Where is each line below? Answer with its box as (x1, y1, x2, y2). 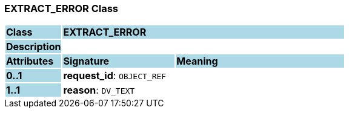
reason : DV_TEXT (63, 84, 135, 97)
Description (6, 40, 61, 53)
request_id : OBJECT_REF (63, 69, 167, 82)
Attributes (6, 55, 54, 68)
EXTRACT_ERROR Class (4, 2, 118, 15)
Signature (63, 55, 110, 68)
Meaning (176, 55, 218, 68)
